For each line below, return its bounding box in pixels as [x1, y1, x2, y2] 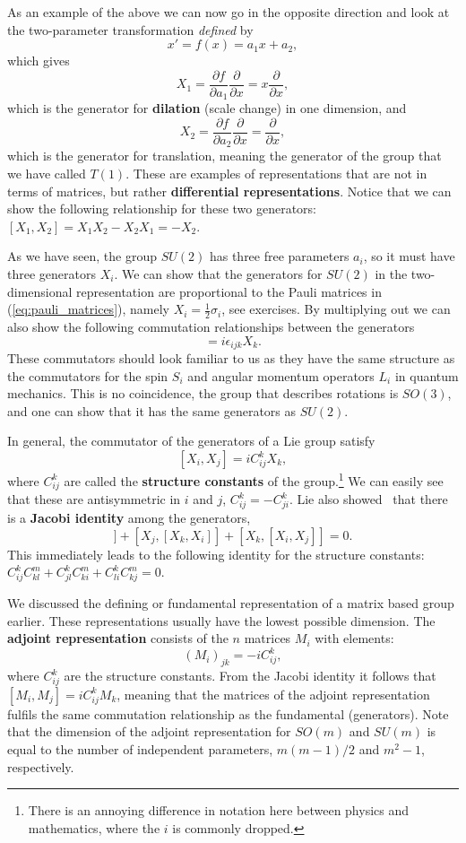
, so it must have [363, 247, 455, 265]
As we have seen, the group [7, 247, 157, 265]
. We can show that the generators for [114, 264, 323, 282]
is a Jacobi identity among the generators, [7, 508, 251, 527]
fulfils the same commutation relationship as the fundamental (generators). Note [7, 704, 449, 723]
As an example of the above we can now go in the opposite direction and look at [7, 3, 450, 21]
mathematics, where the [28, 818, 160, 837]
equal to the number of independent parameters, [7, 740, 273, 759]
